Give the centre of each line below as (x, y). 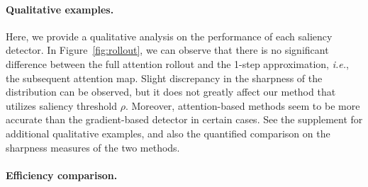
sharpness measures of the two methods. (93, 147)
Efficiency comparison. (62, 175)
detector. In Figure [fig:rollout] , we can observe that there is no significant (167, 50)
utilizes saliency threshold (61, 105)
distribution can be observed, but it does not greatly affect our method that (171, 92)
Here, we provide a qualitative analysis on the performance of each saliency (169, 36)
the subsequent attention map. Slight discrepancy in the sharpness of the (164, 78)
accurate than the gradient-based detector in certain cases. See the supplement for (184, 119)
